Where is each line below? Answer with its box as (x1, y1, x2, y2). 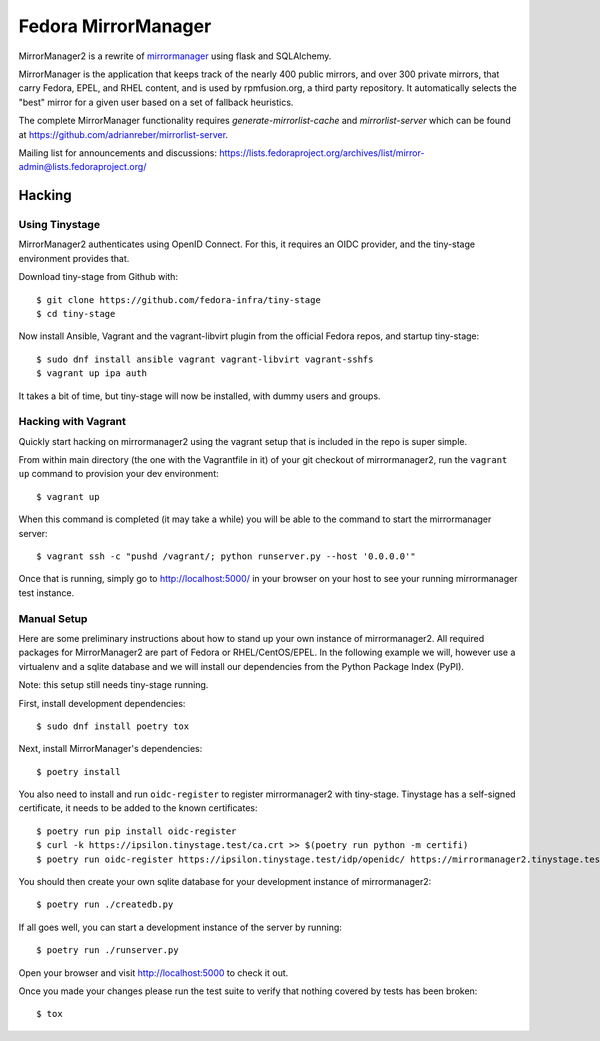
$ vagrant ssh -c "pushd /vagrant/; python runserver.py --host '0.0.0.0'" (36, 551, 416, 562)
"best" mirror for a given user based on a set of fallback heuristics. (18, 96, 294, 108)
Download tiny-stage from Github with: (18, 271, 179, 283)
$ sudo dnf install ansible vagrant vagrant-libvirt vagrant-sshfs (36, 353, 374, 365)
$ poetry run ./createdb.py (36, 899, 174, 910)
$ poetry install (36, 766, 121, 777)
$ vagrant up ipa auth (36, 368, 148, 379)
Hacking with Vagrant (18, 415, 127, 429)
